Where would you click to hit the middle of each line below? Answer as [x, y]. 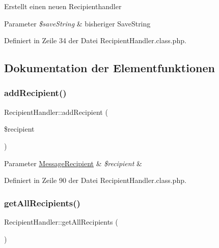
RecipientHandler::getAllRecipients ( [61, 221]
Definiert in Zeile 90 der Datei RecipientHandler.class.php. [95, 180]
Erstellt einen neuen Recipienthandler [63, 6]
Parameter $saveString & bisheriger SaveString [77, 23]
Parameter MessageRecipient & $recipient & [73, 163]
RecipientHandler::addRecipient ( [56, 112]
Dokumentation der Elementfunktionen [109, 68]
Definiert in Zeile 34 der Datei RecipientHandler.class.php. [95, 40]
